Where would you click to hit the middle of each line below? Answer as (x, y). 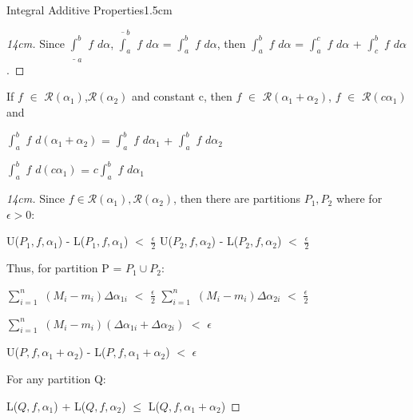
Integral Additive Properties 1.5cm (89, 10)
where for (359, 198)
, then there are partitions (237, 198)
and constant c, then (182, 96)
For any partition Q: (56, 378)
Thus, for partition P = (64, 268)
